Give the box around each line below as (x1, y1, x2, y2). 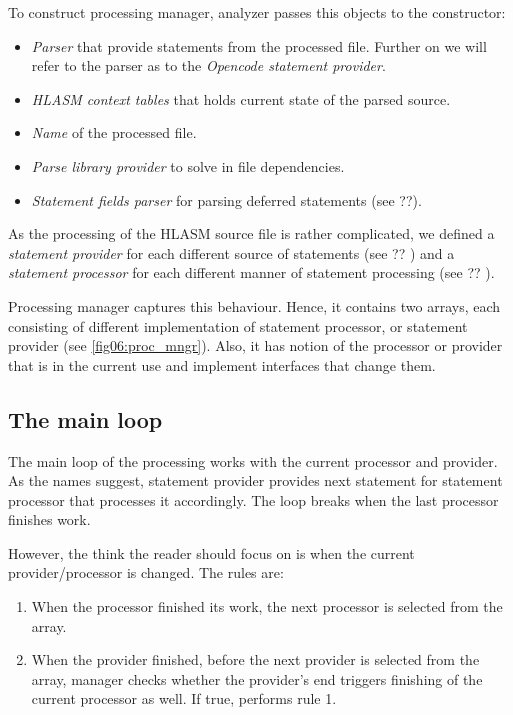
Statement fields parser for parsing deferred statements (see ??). (31, 189, 422, 210)
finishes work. (8, 509, 91, 530)
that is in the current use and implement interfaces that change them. (8, 354, 436, 375)
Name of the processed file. (31, 122, 197, 143)
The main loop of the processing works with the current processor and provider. (8, 450, 498, 471)
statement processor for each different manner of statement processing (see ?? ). (8, 262, 495, 283)
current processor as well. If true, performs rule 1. (31, 688, 337, 709)
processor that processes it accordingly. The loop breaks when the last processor (8, 489, 499, 510)
